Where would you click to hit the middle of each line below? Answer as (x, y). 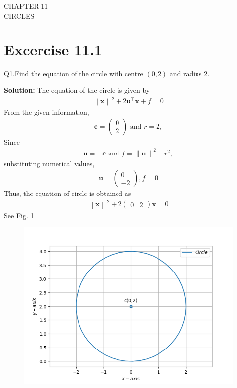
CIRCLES (19, 16)
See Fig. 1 (19, 215)
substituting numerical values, (49, 163)
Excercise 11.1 (53, 50)
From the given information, (47, 112)
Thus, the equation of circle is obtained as (68, 193)
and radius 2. (190, 73)
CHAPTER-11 (26, 6)
